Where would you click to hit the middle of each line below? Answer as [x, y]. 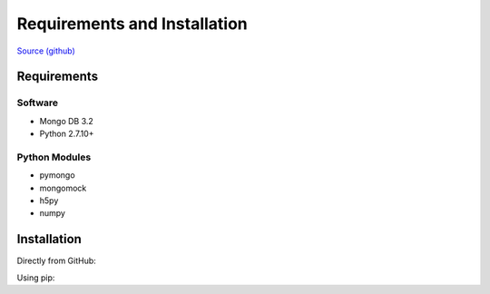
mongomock [63, 188]
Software [38, 103]
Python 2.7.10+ [67, 134]
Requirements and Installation [132, 24]
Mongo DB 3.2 [67, 121]
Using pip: [36, 278]
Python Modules [54, 157]
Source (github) [46, 51]
